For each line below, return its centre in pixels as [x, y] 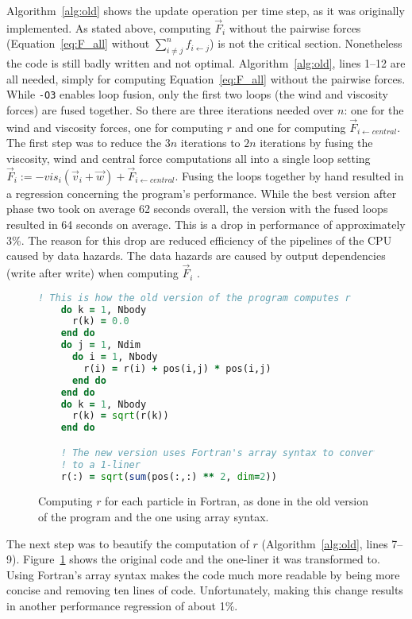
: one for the [374, 110]
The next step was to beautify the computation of [128, 543]
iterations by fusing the [316, 143]
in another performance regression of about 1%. [122, 605]
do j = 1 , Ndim [100, 345]
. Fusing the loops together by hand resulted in [289, 175]
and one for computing [291, 127]
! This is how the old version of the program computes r [194, 298]
